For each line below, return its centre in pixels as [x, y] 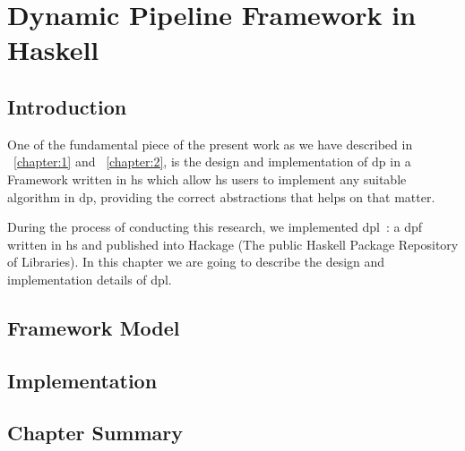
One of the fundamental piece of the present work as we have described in [210, 144]
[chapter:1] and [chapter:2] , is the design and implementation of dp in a [212, 162]
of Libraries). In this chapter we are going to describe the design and [196, 262]
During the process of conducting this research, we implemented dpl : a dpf [215, 227]
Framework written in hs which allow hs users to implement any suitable [207, 179]
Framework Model [94, 327]
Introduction [67, 106]
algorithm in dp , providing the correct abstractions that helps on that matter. [221, 196]
